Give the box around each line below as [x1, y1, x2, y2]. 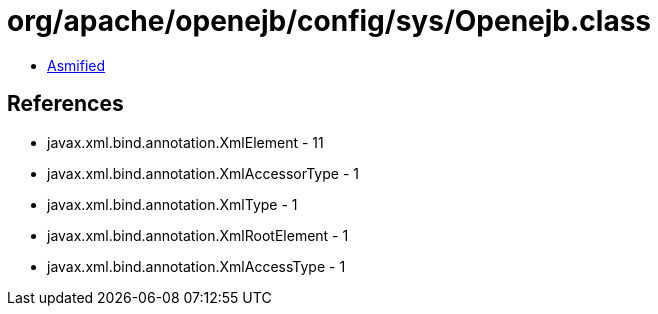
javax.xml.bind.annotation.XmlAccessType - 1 [47, 257, 346, 275]
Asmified [47, 56, 106, 74]
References [7, 91, 124, 117]
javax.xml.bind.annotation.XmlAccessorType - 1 [47, 164, 359, 182]
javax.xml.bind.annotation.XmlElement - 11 [47, 133, 324, 151]
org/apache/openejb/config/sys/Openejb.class [7, 4, 652, 38]
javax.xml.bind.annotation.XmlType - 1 [47, 195, 298, 213]
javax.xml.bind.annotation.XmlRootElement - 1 [47, 226, 349, 244]
